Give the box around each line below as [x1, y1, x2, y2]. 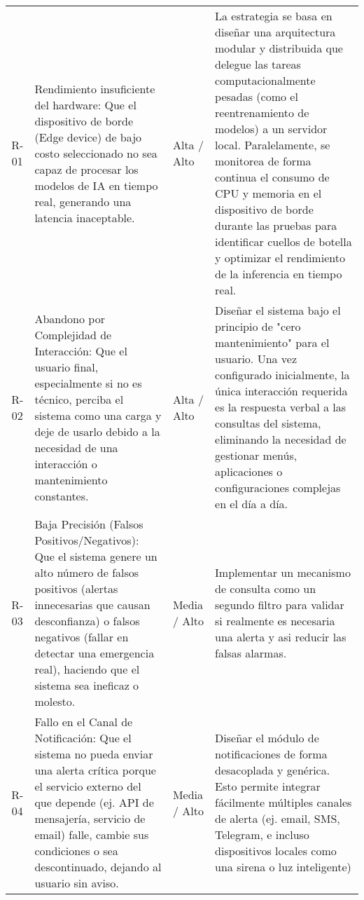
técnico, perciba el [34, 390, 124, 407]
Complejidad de [34, 326, 112, 343]
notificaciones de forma [215, 746, 328, 762]
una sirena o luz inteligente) [215, 859, 351, 875]
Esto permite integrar [215, 778, 321, 794]
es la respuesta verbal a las [215, 399, 346, 415]
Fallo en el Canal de [34, 714, 133, 730]
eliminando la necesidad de [215, 431, 346, 447]
